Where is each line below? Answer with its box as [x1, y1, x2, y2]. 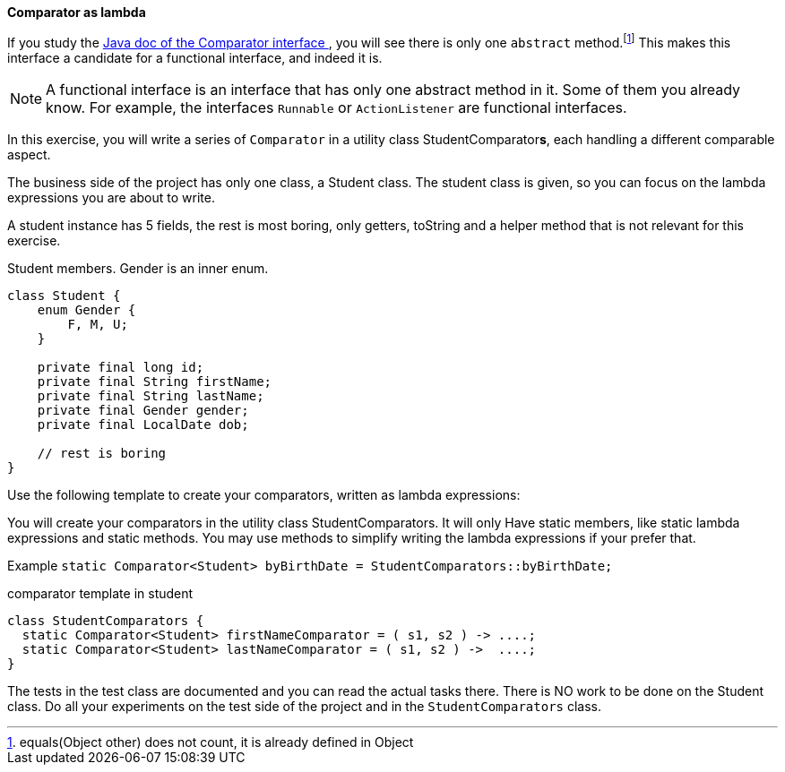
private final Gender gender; [37, 402, 249, 417]
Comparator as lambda [7, 4, 146, 20]
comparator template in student [7, 585, 194, 601]
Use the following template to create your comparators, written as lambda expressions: [7, 486, 521, 502]
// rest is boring [37, 445, 167, 460]
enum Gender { [37, 302, 136, 317]
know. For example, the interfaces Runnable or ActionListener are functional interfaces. [46, 98, 627, 116]
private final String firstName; [37, 373, 272, 389]
